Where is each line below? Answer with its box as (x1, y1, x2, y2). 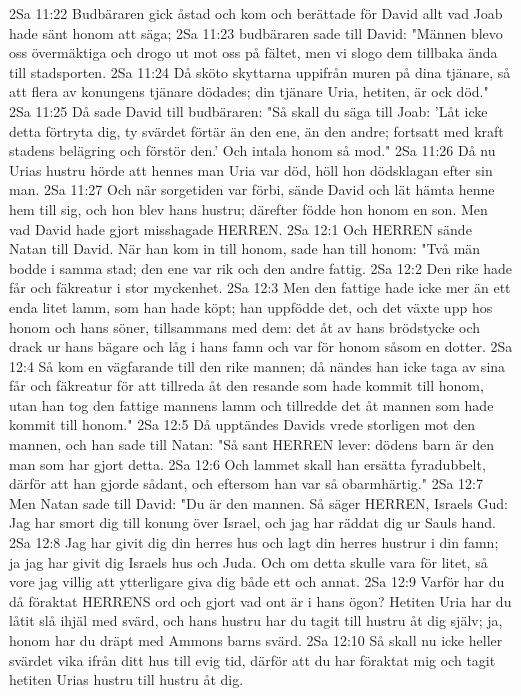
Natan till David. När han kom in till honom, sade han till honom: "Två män (9, 238, 481, 259)
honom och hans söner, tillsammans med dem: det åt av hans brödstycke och (9, 316, 481, 337)
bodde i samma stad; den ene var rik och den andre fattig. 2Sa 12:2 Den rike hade (9, 257, 512, 278)
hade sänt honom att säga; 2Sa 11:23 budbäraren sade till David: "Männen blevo (9, 22, 503, 43)
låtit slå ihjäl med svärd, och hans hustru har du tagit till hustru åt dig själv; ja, (9, 610, 503, 631)
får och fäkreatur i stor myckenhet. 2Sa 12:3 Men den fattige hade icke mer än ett (9, 277, 511, 298)
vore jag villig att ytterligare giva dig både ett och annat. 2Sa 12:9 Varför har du (9, 571, 505, 592)
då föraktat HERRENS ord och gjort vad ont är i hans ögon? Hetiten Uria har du (9, 590, 512, 611)
